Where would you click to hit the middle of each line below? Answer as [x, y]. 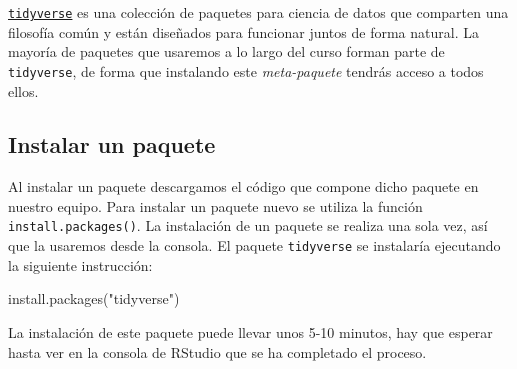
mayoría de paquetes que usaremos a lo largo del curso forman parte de [226, 51]
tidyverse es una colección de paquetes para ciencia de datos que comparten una [258, 12]
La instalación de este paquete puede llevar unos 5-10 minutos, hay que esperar [250, 331]
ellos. [23, 90]
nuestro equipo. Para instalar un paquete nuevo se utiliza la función [215, 205]
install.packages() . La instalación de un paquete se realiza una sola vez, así [248, 225]
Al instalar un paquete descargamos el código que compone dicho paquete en [243, 186]
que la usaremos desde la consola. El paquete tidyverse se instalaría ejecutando [254, 245]
